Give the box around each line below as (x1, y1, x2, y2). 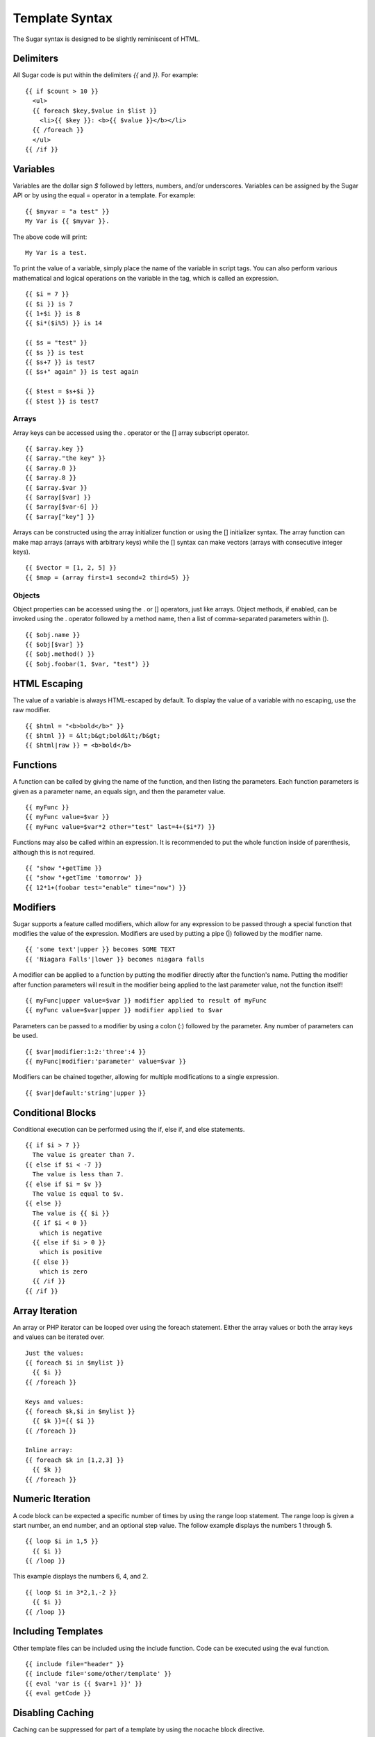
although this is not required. (12, 848, 95, 856)
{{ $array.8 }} (25, 474, 77, 482)
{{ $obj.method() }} (25, 650, 95, 658)
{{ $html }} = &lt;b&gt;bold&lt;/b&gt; (25, 732, 161, 739)
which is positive (39, 1248, 103, 1256)
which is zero (39, 1268, 88, 1276)
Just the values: (25, 1349, 84, 1357)
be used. (12, 1032, 38, 1040)
